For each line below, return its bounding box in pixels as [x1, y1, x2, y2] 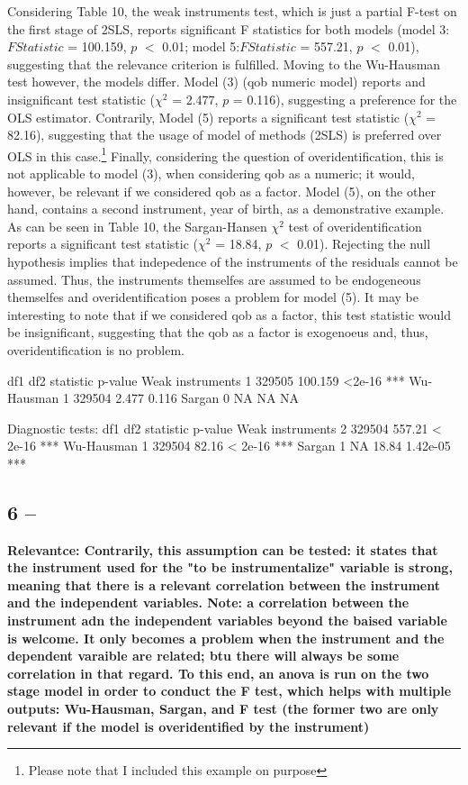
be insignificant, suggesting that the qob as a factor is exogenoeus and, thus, [7, 323, 428, 342]
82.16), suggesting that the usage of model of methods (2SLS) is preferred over [7, 125, 442, 144]
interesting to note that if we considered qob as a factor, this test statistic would [7, 305, 451, 324]
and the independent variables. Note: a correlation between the [7, 593, 409, 612]
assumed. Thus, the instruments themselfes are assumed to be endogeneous [7, 269, 421, 288]
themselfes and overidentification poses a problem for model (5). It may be [7, 288, 418, 306]
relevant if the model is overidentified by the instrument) [7, 717, 370, 735]
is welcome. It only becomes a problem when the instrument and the [7, 628, 445, 647]
